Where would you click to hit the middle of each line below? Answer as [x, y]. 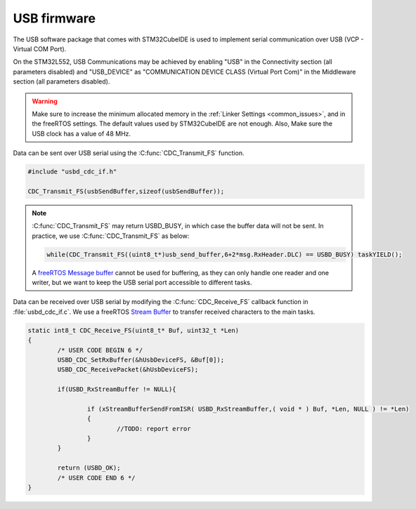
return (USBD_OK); [89, 468]
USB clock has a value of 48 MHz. [82, 133]
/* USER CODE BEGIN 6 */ [100, 350]
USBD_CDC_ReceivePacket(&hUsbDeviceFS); [128, 370]
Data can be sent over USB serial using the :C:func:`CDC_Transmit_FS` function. [129, 153]
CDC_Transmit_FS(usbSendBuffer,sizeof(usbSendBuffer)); [126, 191]
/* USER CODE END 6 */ [97, 478]
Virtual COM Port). [40, 48]
